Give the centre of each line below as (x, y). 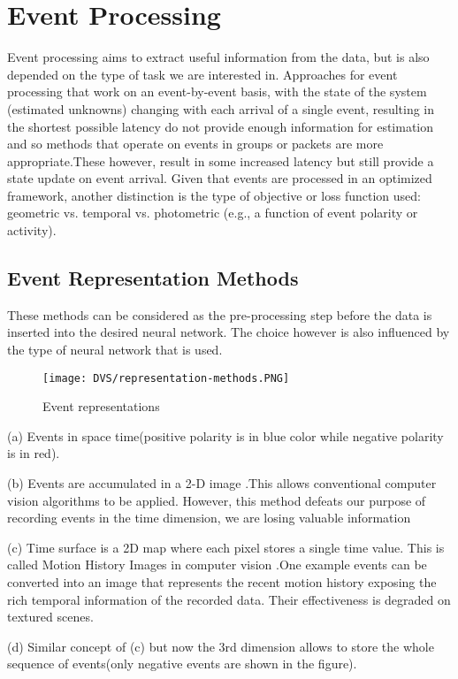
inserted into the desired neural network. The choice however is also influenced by (229, 332)
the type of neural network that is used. (115, 350)
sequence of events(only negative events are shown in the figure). (182, 664)
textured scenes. (50, 617)
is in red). (34, 453)
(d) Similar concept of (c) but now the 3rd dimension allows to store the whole (221, 646)
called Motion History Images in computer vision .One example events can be (217, 565)
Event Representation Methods (153, 278)
